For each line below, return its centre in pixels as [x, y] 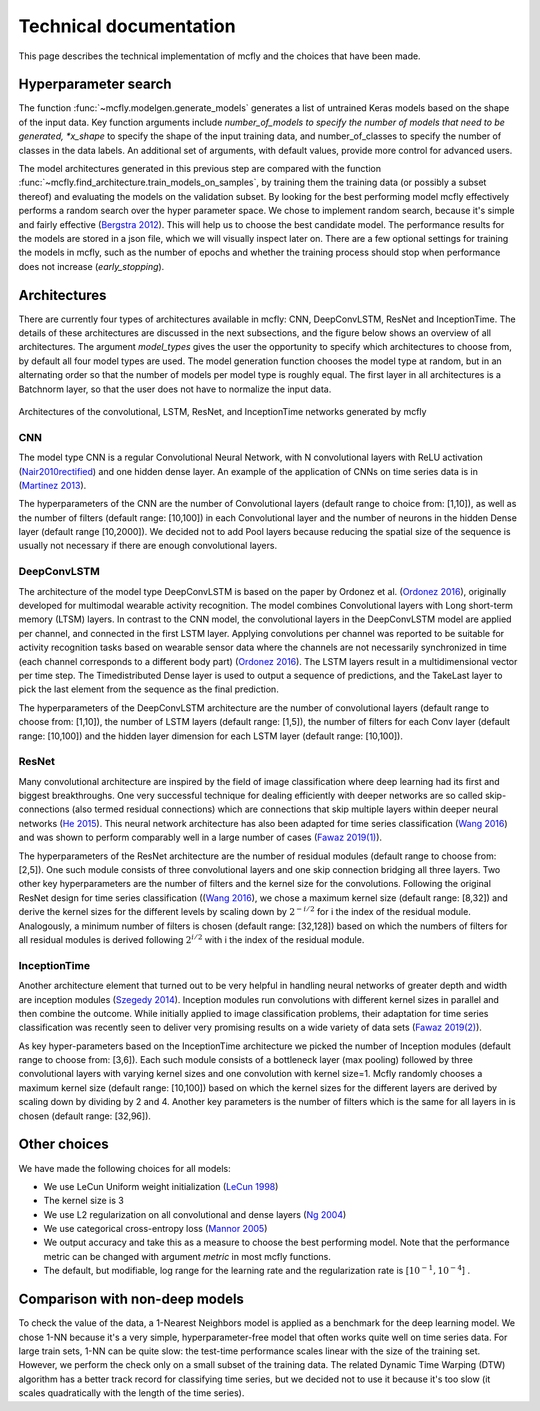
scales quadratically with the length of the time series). [131, 1393]
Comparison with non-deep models [131, 1299]
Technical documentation [127, 26]
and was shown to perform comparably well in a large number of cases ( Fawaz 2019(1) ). [200, 837]
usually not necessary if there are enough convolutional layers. [148, 546]
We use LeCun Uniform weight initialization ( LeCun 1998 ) [161, 1186]
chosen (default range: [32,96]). [85, 1116]
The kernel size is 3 [83, 1201]
